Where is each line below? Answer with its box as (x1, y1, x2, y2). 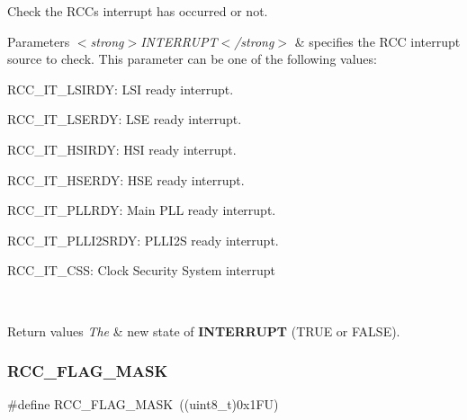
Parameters (7, 31, 70, 50)
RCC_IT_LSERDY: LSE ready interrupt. (7, 110, 242, 129)
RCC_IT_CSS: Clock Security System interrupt (7, 261, 275, 280)
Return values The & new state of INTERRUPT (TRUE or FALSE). (7, 321, 400, 340)
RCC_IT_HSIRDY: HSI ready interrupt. (7, 139, 237, 158)
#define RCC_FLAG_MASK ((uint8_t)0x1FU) (7, 395, 279, 414)
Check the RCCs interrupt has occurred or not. (7, 2, 268, 20)
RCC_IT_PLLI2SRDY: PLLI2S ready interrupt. (7, 230, 279, 249)
